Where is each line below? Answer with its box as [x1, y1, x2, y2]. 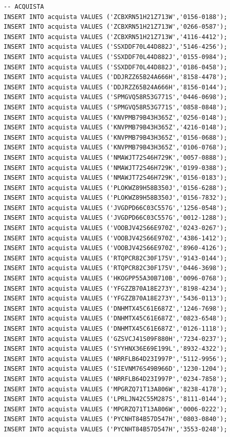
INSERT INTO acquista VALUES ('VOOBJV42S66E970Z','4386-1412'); [4, 234, 227, 242]
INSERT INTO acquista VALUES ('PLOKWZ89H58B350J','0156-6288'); [4, 184, 227, 192]
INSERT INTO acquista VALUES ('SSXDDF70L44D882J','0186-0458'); [4, 63, 227, 71]
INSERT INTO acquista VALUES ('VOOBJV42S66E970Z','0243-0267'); [4, 224, 227, 232]
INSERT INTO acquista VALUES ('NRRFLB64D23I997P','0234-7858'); [4, 375, 227, 383]
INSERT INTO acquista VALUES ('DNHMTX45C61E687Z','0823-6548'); [4, 315, 227, 322]
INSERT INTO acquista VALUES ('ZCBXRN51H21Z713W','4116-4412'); [4, 33, 227, 41]
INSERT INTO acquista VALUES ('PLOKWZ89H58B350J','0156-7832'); [4, 194, 227, 202]
